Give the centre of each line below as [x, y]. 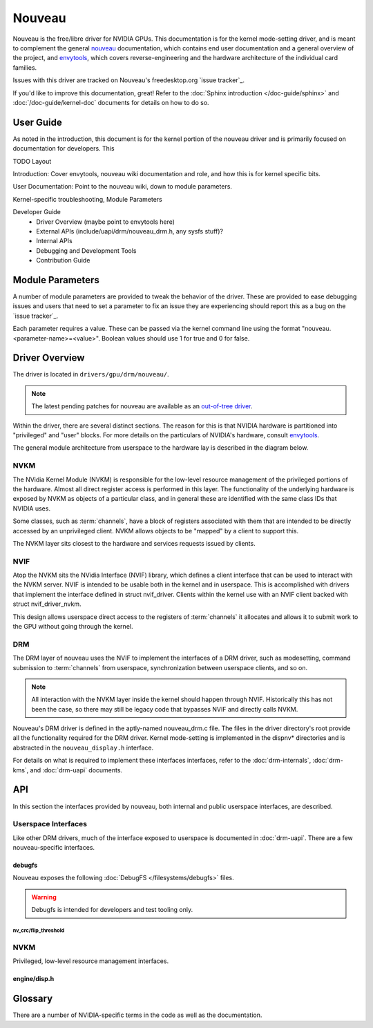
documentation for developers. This [64, 149]
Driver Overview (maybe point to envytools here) [106, 222]
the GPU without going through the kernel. [73, 626]
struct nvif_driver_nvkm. [47, 604]
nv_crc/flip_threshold [39, 931]
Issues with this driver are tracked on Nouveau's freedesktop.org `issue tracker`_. [129, 80]
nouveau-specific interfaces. [54, 848]
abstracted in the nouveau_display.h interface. [83, 748]
